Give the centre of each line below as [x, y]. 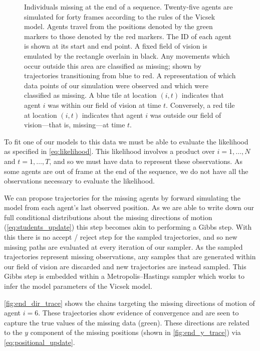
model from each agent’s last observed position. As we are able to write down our [129, 207]
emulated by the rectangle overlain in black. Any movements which [127, 55]
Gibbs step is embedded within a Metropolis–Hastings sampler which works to [124, 276]
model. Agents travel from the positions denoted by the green [118, 26]
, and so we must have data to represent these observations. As [146, 161]
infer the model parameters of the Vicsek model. [78, 286]
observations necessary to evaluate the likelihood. [79, 181]
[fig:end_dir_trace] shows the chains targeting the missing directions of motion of [129, 303]
